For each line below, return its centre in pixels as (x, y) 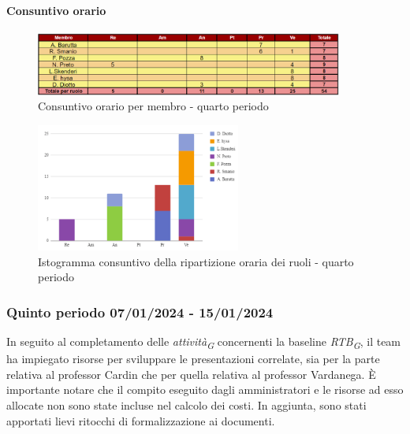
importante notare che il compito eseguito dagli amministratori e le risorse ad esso (205, 389)
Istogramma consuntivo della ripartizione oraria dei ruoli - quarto (196, 261)
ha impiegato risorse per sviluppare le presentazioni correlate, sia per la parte (193, 359)
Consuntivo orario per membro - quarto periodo (153, 106)
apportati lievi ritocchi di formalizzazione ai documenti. (141, 420)
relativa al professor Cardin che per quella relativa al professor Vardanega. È (191, 374)
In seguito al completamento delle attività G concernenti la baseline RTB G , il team (204, 342)
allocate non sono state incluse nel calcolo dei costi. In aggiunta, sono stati (186, 404)
